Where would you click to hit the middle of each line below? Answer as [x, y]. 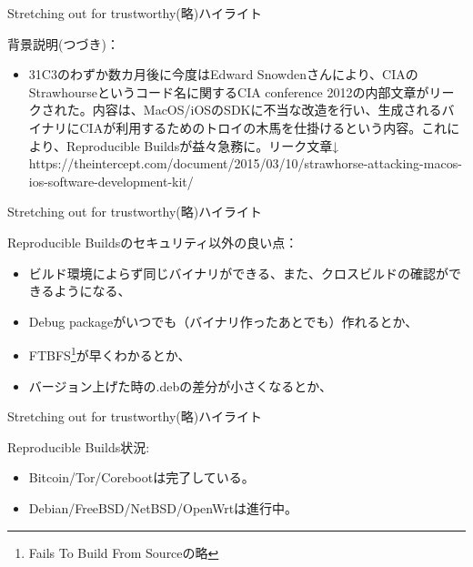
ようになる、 [92, 291]
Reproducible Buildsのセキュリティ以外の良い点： [153, 242]
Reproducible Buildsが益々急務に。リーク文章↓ [202, 145]
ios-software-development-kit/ [111, 181]
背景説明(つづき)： [63, 43]
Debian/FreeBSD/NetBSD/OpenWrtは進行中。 [163, 507]
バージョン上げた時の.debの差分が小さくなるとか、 [180, 385]
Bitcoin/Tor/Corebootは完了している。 [141, 477]
